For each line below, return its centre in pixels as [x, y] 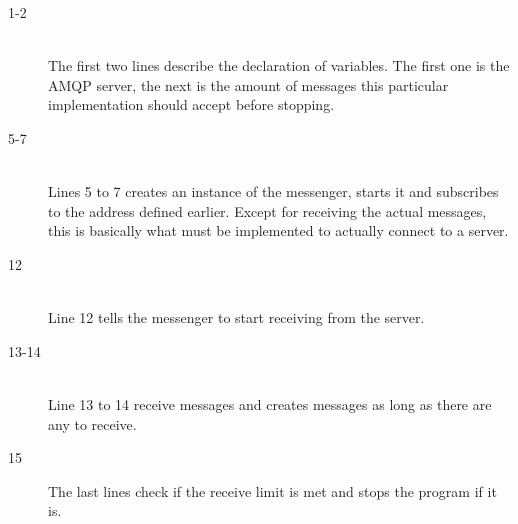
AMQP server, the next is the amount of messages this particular [248, 84]
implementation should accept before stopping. [191, 104]
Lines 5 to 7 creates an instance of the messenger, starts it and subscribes [273, 191]
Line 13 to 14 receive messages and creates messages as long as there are [270, 403]
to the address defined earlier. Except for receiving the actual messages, [267, 210]
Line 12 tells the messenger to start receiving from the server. [236, 317]
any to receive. [92, 423]
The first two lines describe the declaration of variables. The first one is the [279, 65]
